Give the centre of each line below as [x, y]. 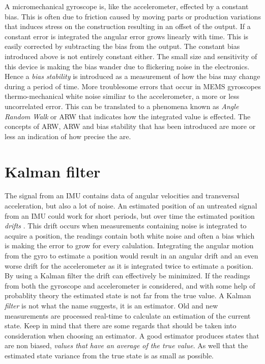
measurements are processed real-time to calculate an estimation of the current [128, 315]
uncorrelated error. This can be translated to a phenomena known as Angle [122, 106]
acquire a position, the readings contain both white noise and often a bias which [130, 235]
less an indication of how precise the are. [68, 136]
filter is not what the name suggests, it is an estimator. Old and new [111, 305]
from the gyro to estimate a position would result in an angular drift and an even [131, 255]
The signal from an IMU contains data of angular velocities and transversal [122, 196]
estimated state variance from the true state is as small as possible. [109, 355]
